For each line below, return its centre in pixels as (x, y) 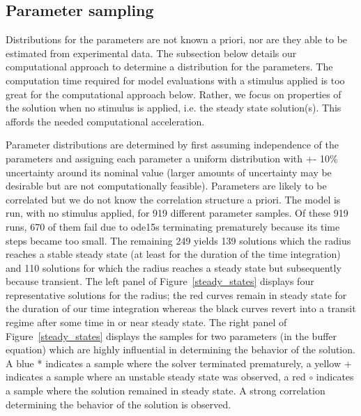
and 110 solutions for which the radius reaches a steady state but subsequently (174, 267)
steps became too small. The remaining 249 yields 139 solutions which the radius (178, 240)
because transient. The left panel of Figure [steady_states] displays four (160, 281)
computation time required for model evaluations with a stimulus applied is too (175, 80)
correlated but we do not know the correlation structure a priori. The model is (173, 199)
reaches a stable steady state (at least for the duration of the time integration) (173, 254)
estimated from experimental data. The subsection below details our (151, 53)
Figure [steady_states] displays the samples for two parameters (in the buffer (171, 336)
